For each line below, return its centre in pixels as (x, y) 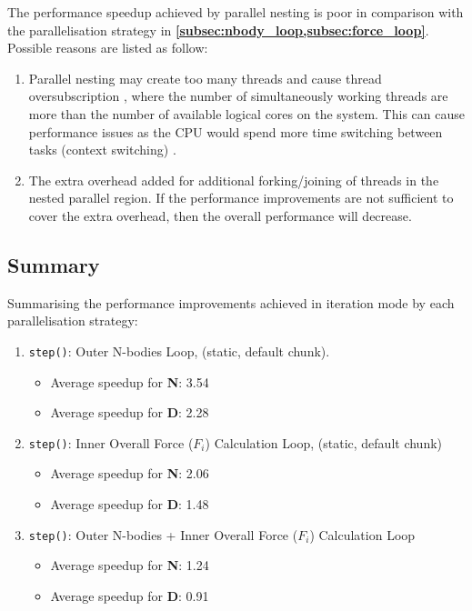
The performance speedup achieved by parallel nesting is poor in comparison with (236, 12)
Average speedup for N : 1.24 (130, 565)
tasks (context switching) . (102, 150)
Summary (54, 264)
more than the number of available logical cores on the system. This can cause (246, 113)
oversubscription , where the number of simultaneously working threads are (238, 96)
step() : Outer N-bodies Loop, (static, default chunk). (179, 351)
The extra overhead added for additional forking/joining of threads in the (234, 180)
